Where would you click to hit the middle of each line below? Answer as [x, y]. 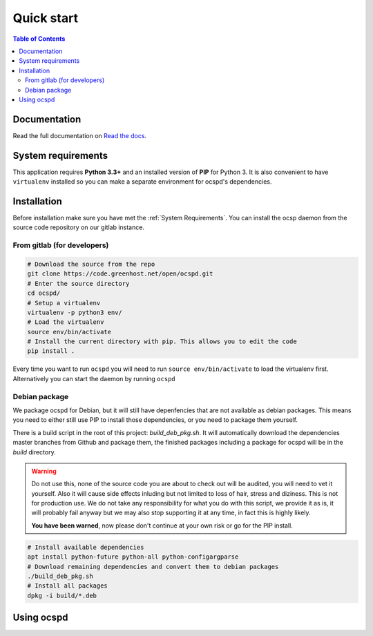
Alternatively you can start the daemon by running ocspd [94, 378]
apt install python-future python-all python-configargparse [133, 557]
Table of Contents [39, 39]
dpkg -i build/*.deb [62, 595]
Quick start [46, 18]
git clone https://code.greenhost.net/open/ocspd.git [120, 274]
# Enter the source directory [78, 283]
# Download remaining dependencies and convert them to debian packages [153, 567]
